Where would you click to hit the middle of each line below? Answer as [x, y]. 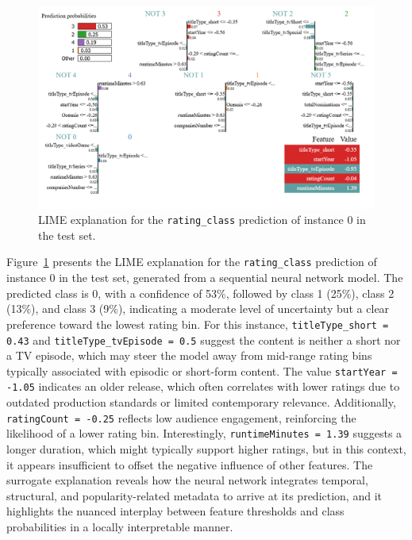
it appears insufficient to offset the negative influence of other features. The [190, 464]
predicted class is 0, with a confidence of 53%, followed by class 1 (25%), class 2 [200, 293]
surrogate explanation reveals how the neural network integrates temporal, [187, 480]
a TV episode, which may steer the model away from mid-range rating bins [189, 355]
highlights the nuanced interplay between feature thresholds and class [175, 511]
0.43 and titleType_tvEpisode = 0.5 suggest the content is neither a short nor [204, 339]
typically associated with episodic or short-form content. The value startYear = [202, 370]
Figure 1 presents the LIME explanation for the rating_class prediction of [192, 262]
